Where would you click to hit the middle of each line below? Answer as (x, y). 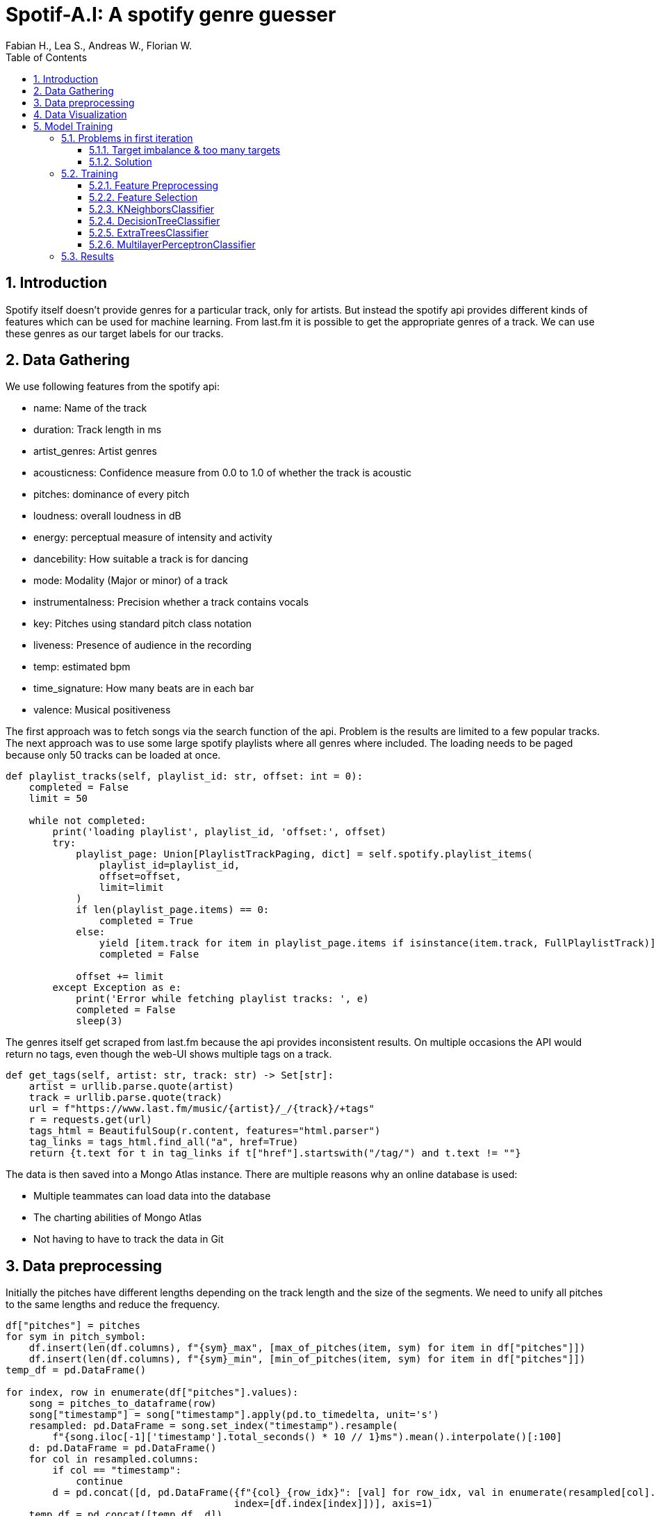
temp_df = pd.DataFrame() (76, 1370)
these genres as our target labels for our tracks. (115, 333)
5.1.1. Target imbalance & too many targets (185, 150)
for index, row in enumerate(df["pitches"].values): (152, 1393)
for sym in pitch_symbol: (76, 1337)
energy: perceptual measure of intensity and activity (153, 538)
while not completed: (88, 821)
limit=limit (131, 888)
